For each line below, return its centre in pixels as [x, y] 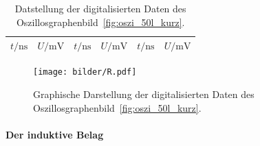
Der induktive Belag [55, 134]
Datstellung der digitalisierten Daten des [100, 8]
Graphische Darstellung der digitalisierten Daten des [144, 94]
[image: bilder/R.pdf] [85, 72]
